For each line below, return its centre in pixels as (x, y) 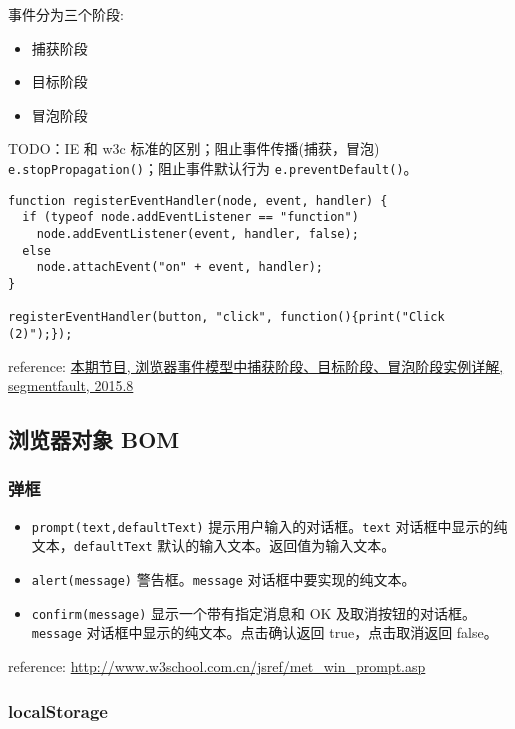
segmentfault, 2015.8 (71, 385)
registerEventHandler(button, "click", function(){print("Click (226, 317)
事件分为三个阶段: (66, 14)
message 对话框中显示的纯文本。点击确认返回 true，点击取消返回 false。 (264, 632)
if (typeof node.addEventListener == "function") (190, 217)
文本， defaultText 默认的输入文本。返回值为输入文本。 (213, 545)
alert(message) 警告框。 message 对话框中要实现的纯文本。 (223, 579)
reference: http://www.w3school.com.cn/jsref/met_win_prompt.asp (217, 666)
